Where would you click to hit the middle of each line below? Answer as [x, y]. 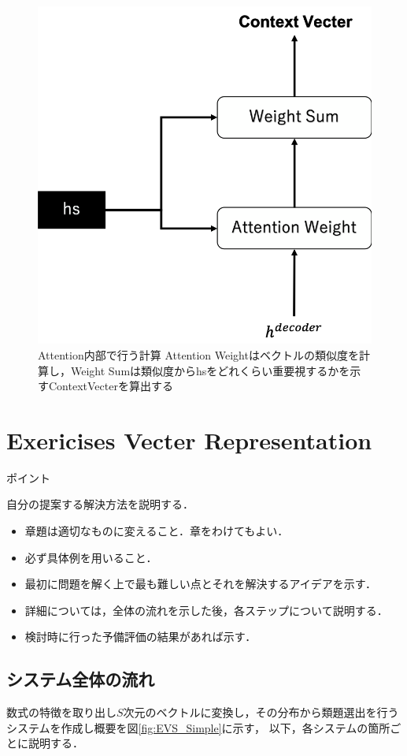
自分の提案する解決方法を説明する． [100, 504]
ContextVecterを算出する [111, 386]
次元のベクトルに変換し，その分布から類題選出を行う [261, 712]
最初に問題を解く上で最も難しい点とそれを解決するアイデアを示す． [201, 584]
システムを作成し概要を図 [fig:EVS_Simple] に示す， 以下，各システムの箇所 [198, 727]
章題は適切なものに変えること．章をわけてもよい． [157, 531]
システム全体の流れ [81, 679]
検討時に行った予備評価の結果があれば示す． [141, 637]
